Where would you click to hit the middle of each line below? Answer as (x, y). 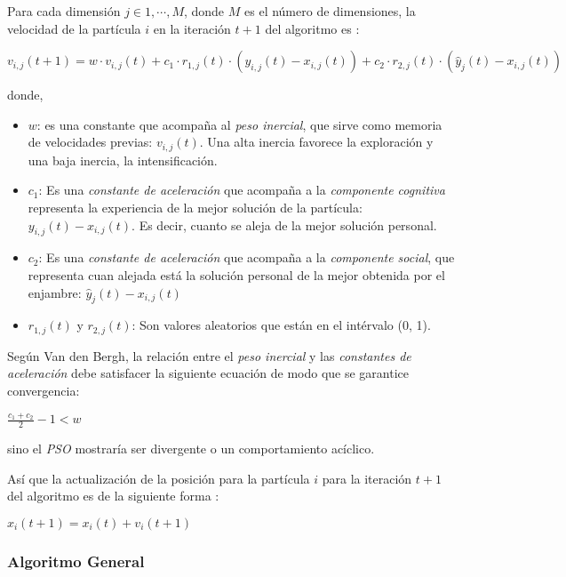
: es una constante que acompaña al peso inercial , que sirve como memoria (239, 124)
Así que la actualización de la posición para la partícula (159, 478)
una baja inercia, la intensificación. (123, 160)
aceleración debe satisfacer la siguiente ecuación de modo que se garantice (208, 373)
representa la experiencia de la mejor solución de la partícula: (195, 208)
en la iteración (192, 28)
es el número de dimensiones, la (330, 11)
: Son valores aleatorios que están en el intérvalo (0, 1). (281, 325)
